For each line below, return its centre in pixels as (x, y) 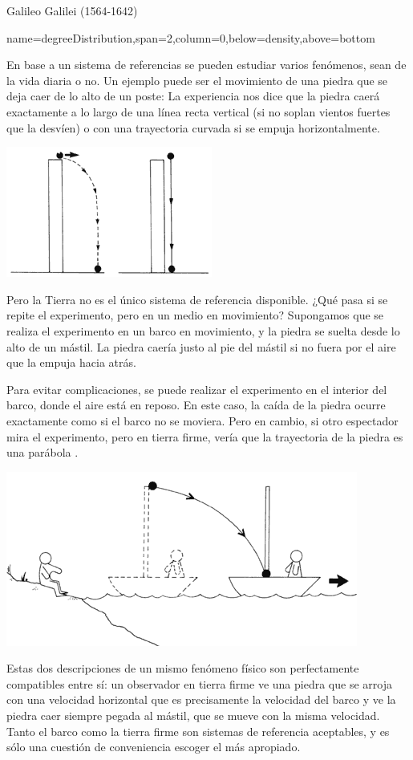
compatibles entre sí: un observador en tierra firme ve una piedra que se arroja (199, 683)
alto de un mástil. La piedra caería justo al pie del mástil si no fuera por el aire (201, 346)
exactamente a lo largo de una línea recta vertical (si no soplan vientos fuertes (198, 111)
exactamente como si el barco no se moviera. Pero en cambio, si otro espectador (202, 420)
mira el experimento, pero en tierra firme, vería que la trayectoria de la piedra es (205, 436)
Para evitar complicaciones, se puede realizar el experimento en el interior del (197, 389)
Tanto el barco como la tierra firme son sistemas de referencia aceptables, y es (198, 731)
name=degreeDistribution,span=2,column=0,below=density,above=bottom (191, 37)
